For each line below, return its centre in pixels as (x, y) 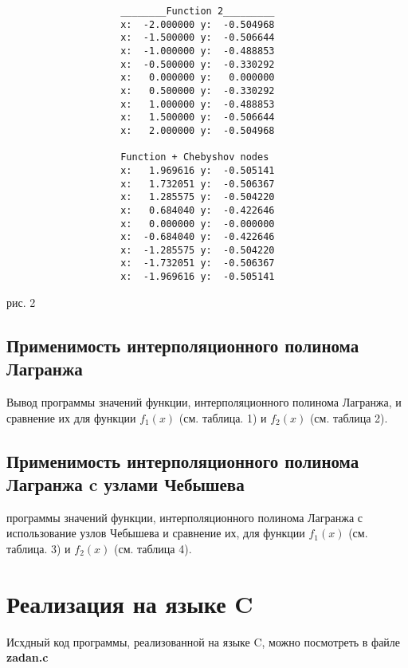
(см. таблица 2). (349, 417)
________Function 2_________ (198, 11)
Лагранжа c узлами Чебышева (126, 483)
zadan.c (27, 657)
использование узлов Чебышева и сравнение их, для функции (156, 533)
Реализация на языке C (130, 603)
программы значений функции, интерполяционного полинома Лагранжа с (184, 517)
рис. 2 (21, 302)
